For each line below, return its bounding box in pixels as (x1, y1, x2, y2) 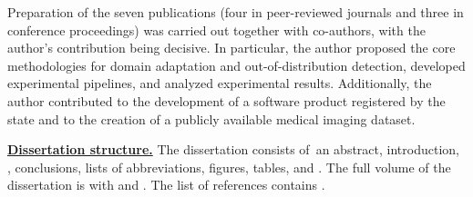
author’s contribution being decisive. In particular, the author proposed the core (7, 38, 456, 57)
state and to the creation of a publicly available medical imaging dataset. (7, 109, 416, 128)
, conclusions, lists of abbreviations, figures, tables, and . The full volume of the (7, 157, 451, 176)
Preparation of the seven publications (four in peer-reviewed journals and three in (7, 3, 464, 21)
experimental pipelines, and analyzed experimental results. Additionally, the (7, 74, 432, 93)
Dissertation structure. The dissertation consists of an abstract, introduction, (7, 140, 459, 159)
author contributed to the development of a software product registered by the (7, 91, 446, 110)
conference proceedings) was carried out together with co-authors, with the (7, 20, 426, 39)
